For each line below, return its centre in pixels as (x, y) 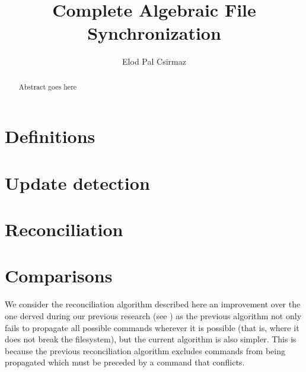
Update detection (77, 182)
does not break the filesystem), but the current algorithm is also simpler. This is (151, 339)
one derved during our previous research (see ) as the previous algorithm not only (153, 316)
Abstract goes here (48, 86)
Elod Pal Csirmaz (154, 61)
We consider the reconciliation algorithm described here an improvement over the (153, 304)
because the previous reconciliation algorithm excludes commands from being (145, 350)
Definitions (50, 136)
